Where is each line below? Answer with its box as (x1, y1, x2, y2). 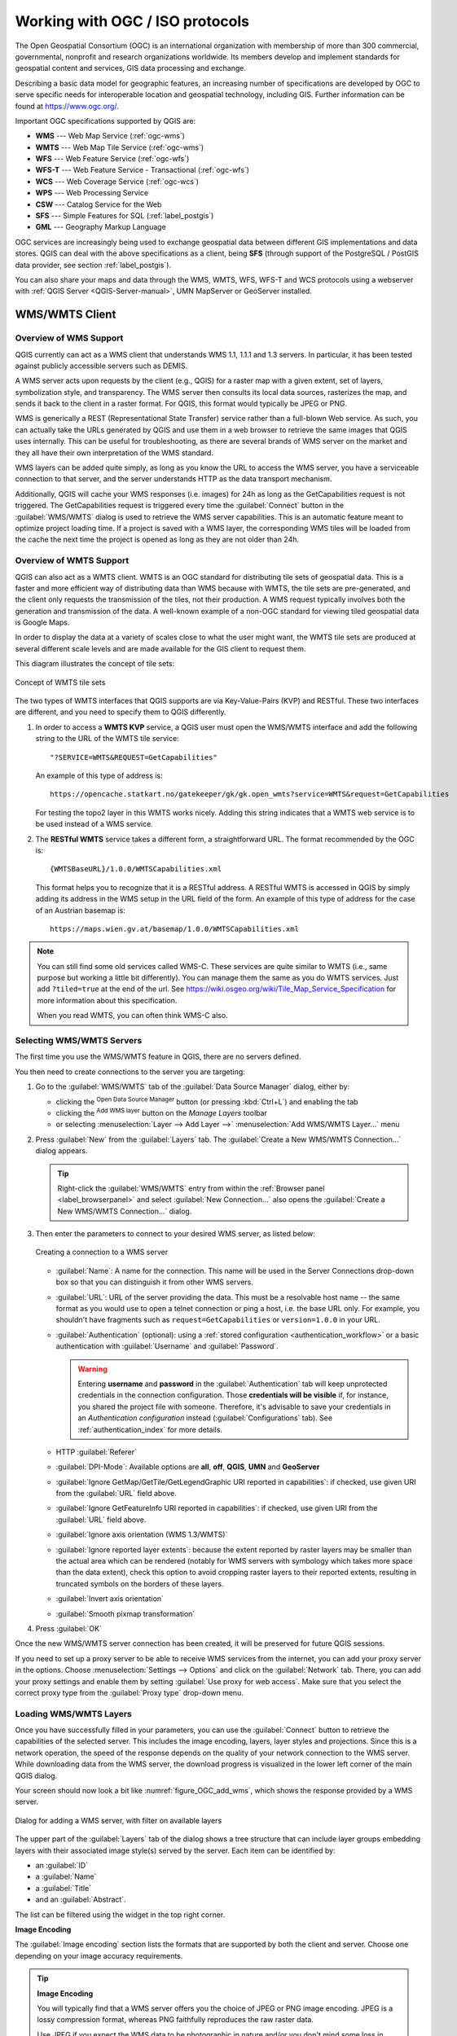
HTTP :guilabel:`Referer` (55, 1446, 138, 1457)
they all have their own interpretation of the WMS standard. (15, 448, 213, 458)
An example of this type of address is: (35, 770, 163, 780)
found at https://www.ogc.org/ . (15, 101, 120, 111)
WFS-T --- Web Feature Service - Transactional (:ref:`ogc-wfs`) (35, 165, 250, 175)
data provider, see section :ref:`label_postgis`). (15, 260, 171, 270)
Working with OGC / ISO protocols (15, 12, 250, 30)
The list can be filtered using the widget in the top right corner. (15, 1910, 226, 1920)
